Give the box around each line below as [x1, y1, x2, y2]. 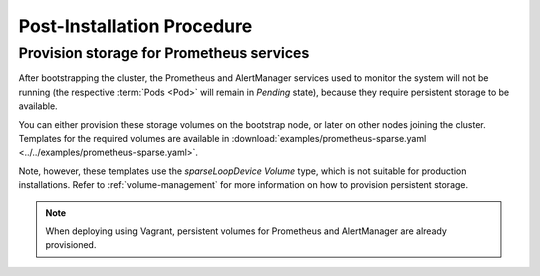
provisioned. [45, 239, 97, 251]
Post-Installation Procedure [18, 15, 253, 37]
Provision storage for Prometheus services [18, 44, 310, 62]
